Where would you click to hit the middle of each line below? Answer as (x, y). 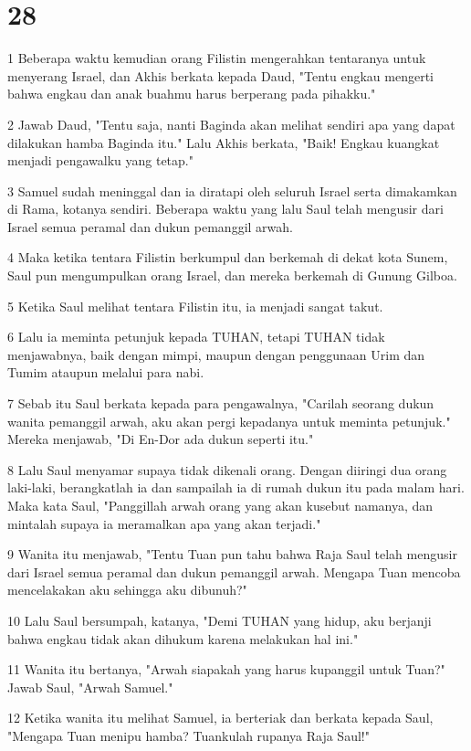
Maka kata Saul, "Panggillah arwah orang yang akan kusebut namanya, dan (220, 505)
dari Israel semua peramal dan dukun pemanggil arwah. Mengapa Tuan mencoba (234, 571)
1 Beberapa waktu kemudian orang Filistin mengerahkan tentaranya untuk (217, 58)
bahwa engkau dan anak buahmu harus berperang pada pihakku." (192, 94)
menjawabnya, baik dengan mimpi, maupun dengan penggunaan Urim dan (216, 354)
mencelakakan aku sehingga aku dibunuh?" (127, 590)
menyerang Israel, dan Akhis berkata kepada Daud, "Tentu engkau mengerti (220, 75)
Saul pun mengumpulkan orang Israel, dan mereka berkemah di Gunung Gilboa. (232, 275)
